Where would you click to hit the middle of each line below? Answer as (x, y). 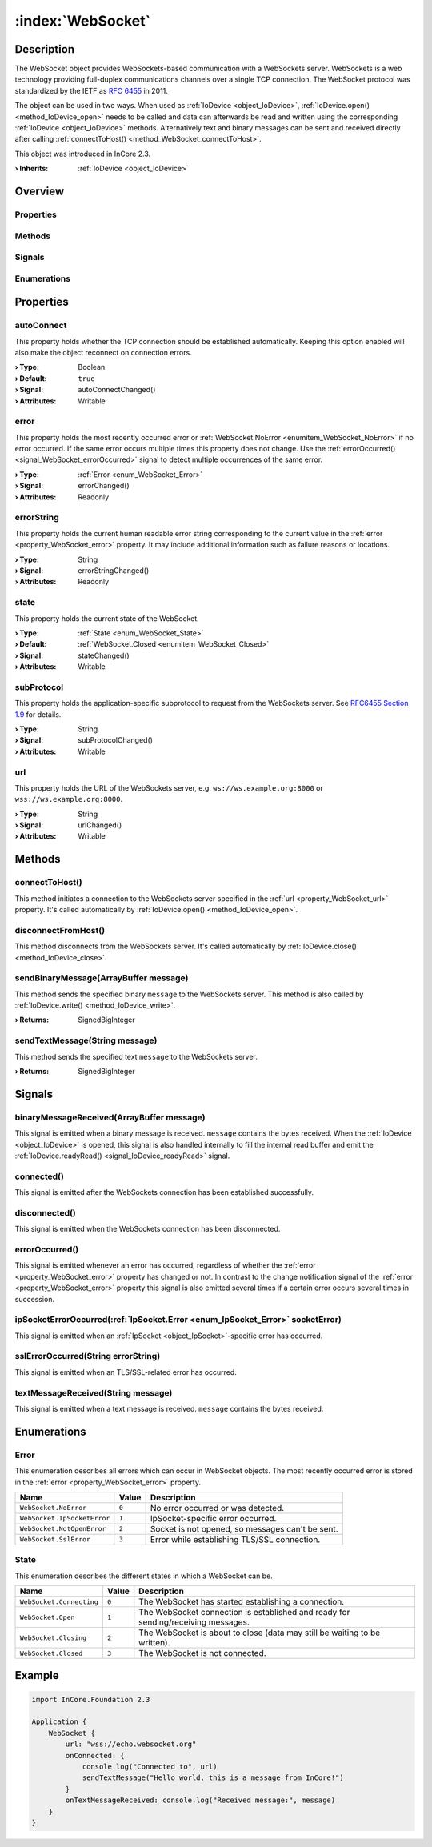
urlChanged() (100, 825)
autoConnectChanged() (117, 390)
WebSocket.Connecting (59, 1602)
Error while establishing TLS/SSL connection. (235, 1539)
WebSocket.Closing (53, 1638)
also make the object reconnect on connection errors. (103, 353)
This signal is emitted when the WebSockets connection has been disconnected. (148, 1229)
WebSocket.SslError (55, 1539)
